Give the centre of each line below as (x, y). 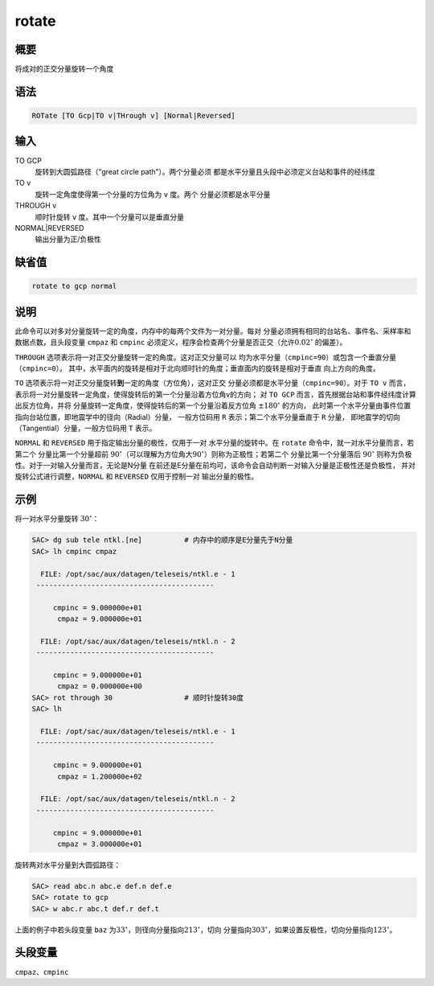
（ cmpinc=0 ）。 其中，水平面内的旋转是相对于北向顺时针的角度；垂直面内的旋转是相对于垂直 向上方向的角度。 (198, 368)
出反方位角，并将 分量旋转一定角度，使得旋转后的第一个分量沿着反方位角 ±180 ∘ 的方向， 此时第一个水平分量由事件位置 (213, 405)
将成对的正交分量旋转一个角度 (64, 69)
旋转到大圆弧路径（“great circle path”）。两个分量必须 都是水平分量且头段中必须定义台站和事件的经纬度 (205, 171)
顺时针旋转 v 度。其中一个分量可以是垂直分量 (110, 216)
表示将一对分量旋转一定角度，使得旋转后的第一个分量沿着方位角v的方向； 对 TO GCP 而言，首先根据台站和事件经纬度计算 (216, 394)
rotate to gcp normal (74, 286)
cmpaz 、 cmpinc (42, 972)
